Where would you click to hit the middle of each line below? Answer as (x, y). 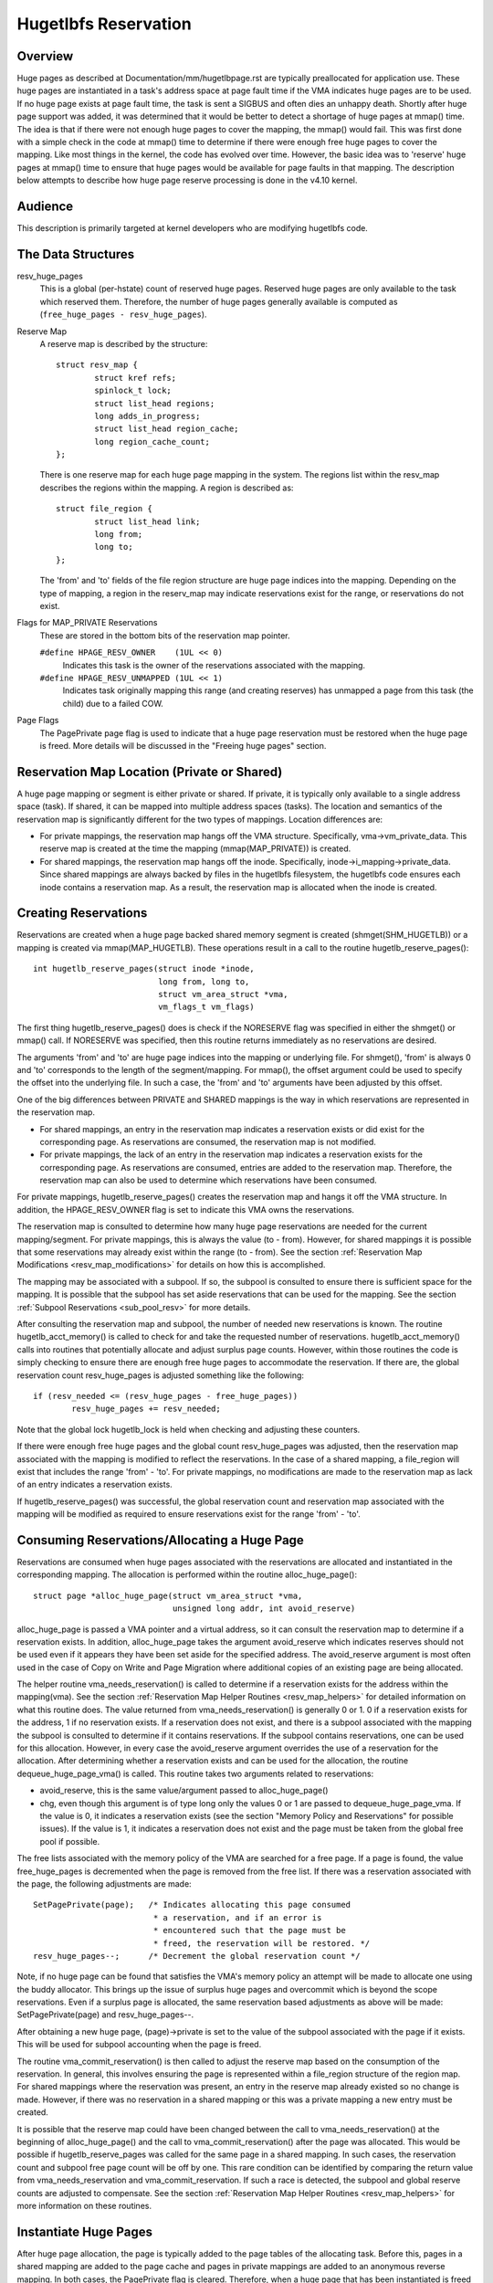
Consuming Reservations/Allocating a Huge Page (161, 1540)
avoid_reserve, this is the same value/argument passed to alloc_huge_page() (184, 1791)
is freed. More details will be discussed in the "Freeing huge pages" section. (183, 745)
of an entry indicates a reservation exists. (94, 1485)
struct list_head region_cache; (167, 429)
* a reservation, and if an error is (237, 1917)
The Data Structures (76, 254)
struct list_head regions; (155, 403)
